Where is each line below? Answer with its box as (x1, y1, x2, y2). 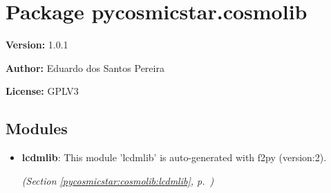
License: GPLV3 (6, 84, 79, 98)
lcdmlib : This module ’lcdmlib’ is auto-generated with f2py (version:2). (21, 150, 327, 165)
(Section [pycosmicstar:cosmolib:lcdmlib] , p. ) (21, 173, 214, 187)
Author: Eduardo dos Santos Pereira (6, 60, 164, 75)
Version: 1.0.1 (6, 37, 68, 52)
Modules (6, 118, 68, 139)
